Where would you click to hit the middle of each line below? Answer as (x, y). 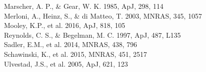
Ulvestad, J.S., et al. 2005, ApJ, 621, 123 (66, 63)
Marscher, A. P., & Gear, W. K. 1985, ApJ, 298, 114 (84, 6)
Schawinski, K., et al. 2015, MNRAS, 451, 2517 (76, 54)
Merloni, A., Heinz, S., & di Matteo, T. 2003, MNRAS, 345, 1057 (103, 15)
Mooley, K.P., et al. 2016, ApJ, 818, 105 (65, 25)
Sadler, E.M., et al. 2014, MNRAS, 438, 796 (71, 44)
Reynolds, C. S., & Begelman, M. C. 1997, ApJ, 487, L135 (93, 35)
